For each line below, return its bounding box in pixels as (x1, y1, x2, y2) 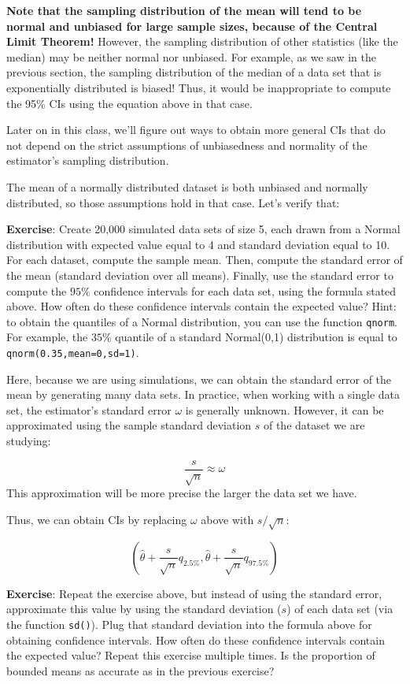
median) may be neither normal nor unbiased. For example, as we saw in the (6, 48, 376, 65)
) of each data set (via (286, 600, 393, 617)
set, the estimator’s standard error (6, 401, 172, 418)
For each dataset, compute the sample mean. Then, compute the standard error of (6, 251, 403, 268)
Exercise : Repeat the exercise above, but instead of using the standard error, (6, 585, 382, 601)
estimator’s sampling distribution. (6, 152, 169, 169)
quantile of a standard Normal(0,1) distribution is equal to (115, 329, 397, 345)
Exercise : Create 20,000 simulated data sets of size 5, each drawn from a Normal (6, 221, 401, 237)
